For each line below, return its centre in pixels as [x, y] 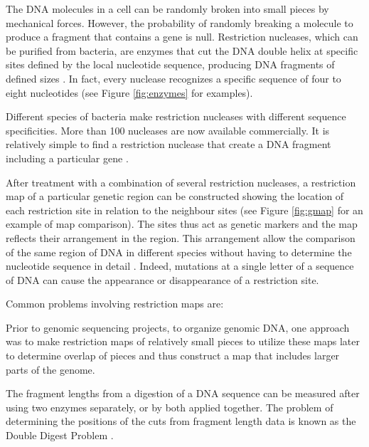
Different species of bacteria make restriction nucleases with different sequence [176, 116]
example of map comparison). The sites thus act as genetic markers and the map [182, 224]
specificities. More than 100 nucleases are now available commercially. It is [168, 130]
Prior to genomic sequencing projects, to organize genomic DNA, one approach [178, 327]
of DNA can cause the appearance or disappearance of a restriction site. [162, 279]
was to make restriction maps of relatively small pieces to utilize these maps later [183, 341]
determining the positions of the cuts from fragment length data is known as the [181, 421]
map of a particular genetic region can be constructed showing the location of [175, 196]
